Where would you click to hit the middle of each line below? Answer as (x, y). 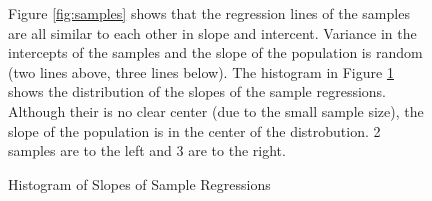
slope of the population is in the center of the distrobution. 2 (194, 130)
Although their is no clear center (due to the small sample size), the (216, 110)
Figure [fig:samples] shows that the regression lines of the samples (209, 13)
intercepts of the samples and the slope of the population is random (215, 52)
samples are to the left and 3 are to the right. (147, 150)
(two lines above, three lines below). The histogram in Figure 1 (201, 71)
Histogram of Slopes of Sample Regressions (139, 183)
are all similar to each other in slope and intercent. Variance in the (212, 32)
